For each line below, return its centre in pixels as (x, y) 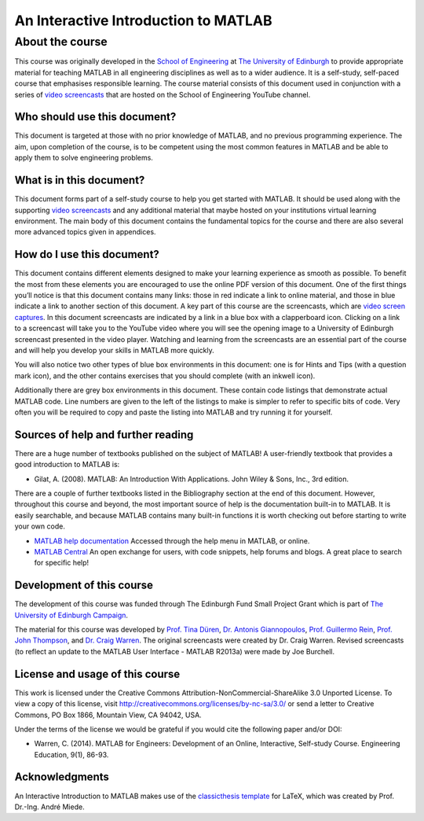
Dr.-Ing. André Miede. (50, 807)
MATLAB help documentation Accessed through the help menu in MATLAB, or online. (172, 541)
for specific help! (62, 563)
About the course (61, 42)
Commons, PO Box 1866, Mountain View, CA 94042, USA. (108, 715)
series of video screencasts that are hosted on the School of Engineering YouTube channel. (163, 94)
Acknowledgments (62, 777)
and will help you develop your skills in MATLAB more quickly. (115, 350)
